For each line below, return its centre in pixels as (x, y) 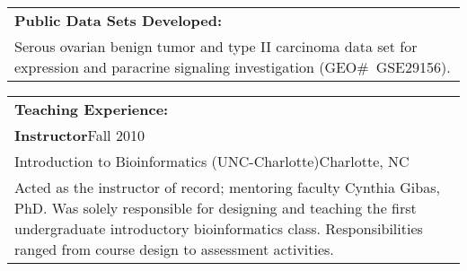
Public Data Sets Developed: (118, 20)
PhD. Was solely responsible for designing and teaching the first (216, 208)
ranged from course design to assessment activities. (174, 249)
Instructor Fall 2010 (79, 135)
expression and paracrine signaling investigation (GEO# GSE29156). (233, 67)
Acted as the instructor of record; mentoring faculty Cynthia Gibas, (227, 187)
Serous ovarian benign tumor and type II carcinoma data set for (216, 46)
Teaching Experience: (92, 109)
